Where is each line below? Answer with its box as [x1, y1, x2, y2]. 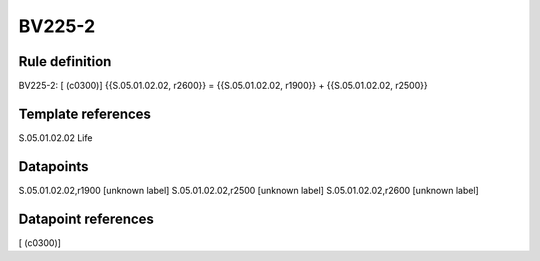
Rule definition [18, 53, 112, 70]
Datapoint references [18, 210, 155, 227]
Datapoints [18, 158, 89, 175]
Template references [18, 105, 152, 122]
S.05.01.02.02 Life [18, 131, 93, 144]
